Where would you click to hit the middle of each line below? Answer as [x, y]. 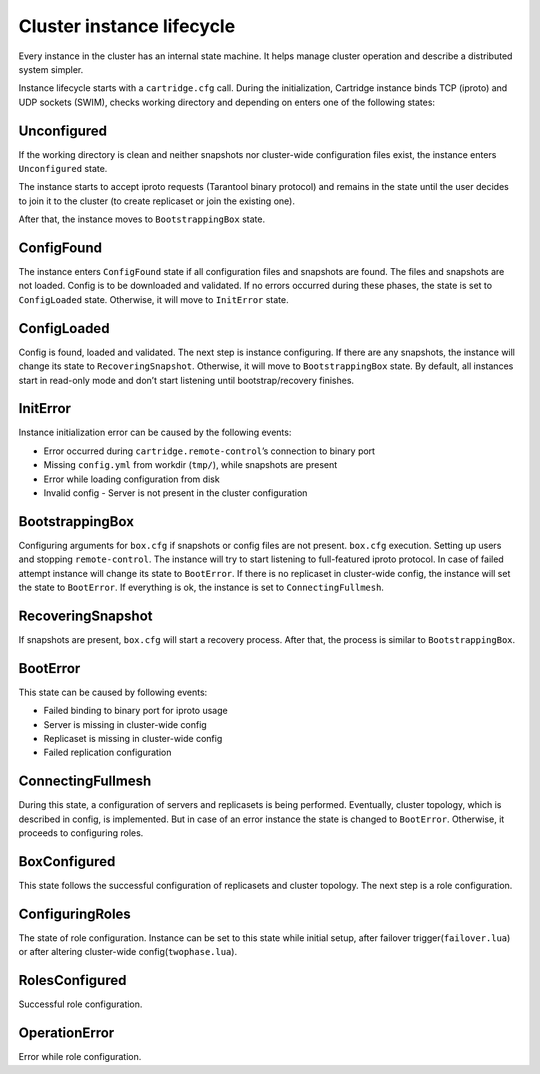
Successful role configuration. [80, 1004]
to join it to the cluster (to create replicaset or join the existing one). [156, 201]
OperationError [66, 1033]
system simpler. [51, 69]
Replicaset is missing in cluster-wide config [133, 739]
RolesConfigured [72, 980]
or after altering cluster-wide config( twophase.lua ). [128, 952]
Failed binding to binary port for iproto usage [136, 711]
